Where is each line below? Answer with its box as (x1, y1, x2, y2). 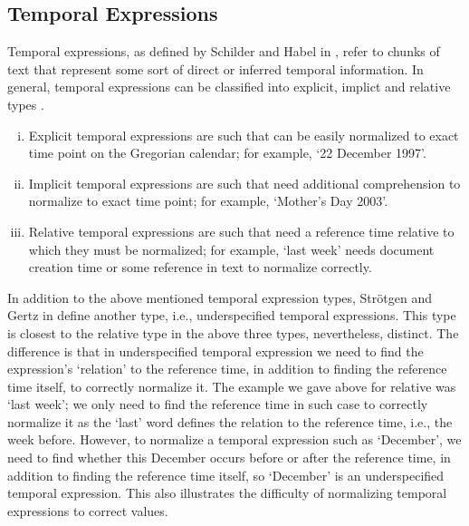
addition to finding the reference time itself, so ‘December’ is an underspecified (7, 465, 445, 484)
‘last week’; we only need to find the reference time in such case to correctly (7, 394, 428, 414)
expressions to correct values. (7, 501, 168, 520)
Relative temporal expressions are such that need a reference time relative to (28, 221, 455, 240)
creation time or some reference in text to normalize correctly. (28, 258, 372, 277)
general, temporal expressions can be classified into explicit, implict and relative (7, 77, 451, 96)
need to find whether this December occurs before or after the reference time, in (7, 448, 451, 467)
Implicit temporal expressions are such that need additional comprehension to (28, 173, 461, 192)
